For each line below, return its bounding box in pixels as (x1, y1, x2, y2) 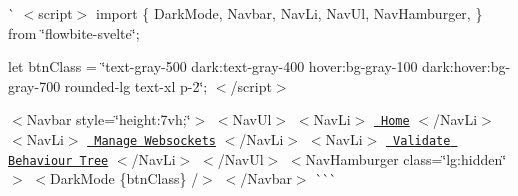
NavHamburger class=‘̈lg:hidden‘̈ (305, 148, 507, 169)
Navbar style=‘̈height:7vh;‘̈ (26, 109, 191, 130)
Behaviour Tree (8, 153, 109, 168)
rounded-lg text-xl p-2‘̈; (64, 75, 208, 96)
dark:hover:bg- (422, 56, 511, 77)
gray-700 (8, 75, 61, 96)
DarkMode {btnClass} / (49, 168, 199, 189)
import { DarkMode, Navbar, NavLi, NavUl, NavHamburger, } (95, 3, 483, 23)
